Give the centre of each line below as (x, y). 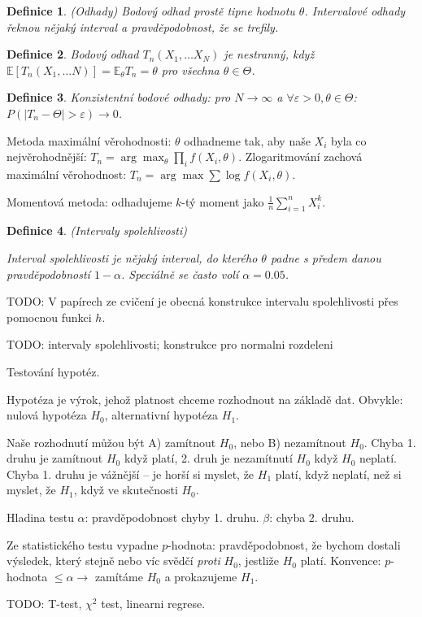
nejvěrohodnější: (47, 156)
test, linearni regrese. (153, 604)
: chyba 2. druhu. (312, 517)
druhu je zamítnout (55, 458)
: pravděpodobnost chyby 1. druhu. (172, 517)
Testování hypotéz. (53, 371)
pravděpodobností (48, 274)
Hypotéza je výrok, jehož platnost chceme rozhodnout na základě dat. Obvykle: (205, 399)
